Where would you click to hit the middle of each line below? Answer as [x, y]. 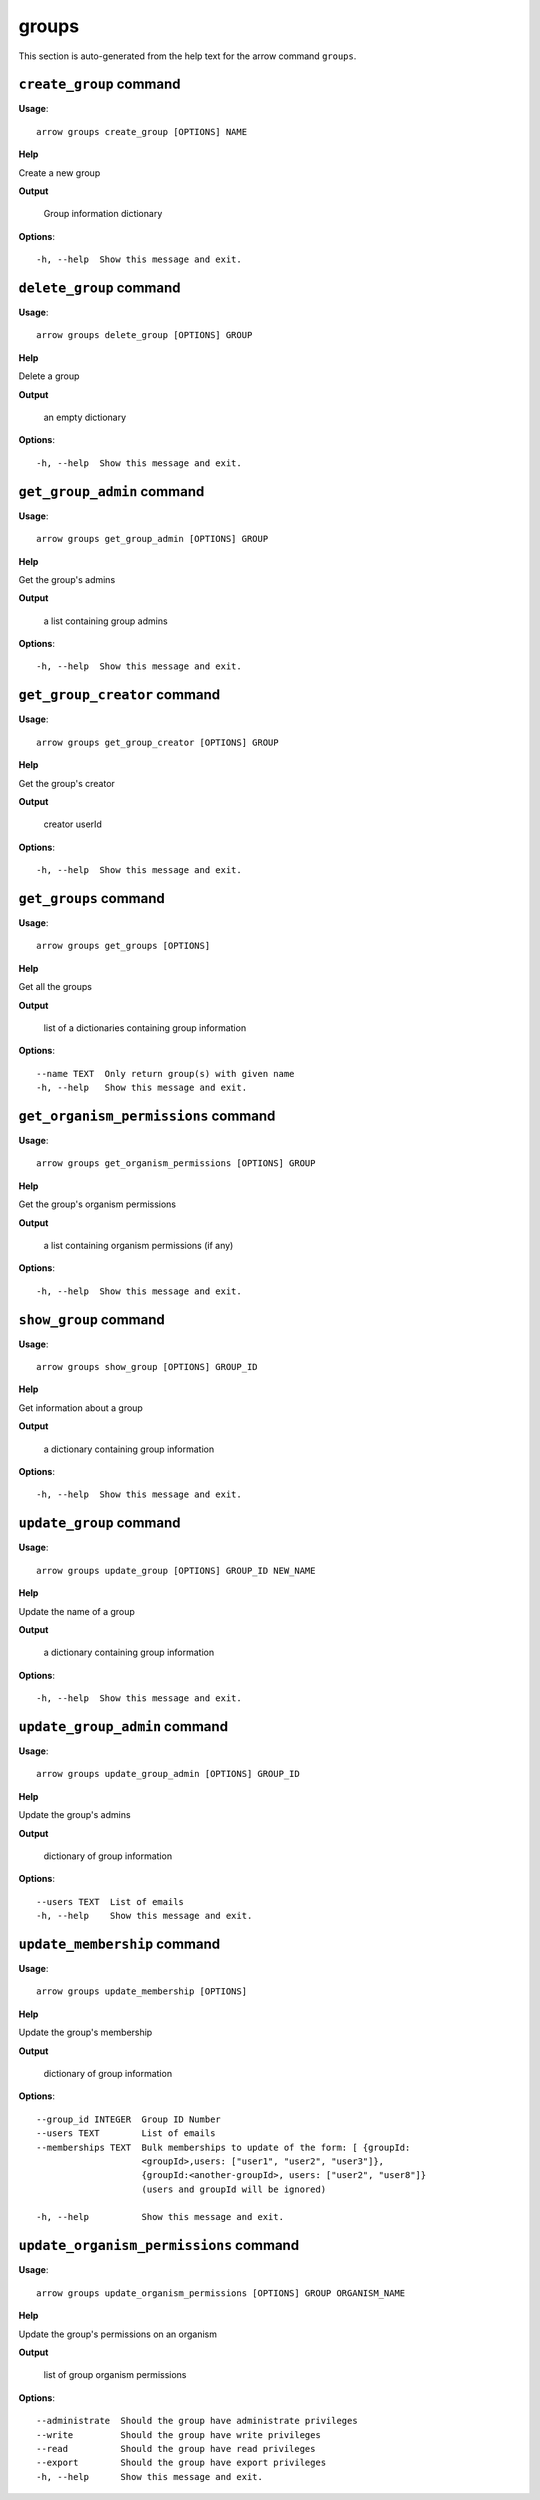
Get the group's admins [67, 579]
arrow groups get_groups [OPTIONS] [123, 946]
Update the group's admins [74, 1815]
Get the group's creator [66, 783]
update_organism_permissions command [159, 2245]
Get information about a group [81, 1407]
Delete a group [49, 376]
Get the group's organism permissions [97, 1204]
